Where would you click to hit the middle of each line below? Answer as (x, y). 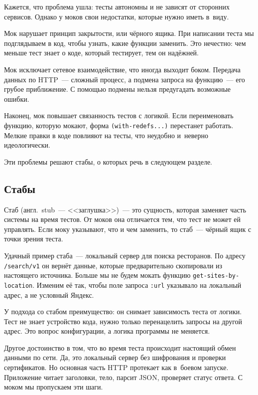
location (18, 286)
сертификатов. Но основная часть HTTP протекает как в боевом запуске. (116, 367)
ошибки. (17, 99)
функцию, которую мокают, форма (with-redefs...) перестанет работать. (119, 125)
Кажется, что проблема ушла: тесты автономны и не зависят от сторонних (117, 6)
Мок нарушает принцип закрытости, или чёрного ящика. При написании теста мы (129, 33)
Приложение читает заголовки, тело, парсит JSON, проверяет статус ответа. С (124, 377)
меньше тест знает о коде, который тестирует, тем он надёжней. (101, 53)
